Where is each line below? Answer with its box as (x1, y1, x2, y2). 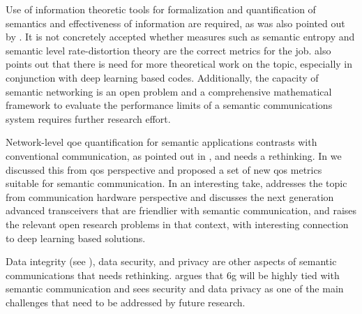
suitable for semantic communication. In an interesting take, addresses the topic (6, 176, 347, 190)
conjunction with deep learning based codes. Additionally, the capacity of (6, 70, 319, 84)
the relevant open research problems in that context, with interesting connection (6, 216, 349, 231)
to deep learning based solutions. (6, 230, 146, 245)
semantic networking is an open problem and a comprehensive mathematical (6, 84, 332, 98)
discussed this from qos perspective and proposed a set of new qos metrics (6, 162, 322, 177)
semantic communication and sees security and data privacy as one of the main (6, 281, 344, 296)
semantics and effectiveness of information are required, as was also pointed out (6, 15, 345, 30)
